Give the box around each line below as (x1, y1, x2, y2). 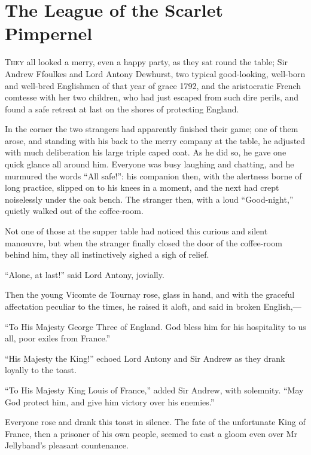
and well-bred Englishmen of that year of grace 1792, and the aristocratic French (5, 79, 301, 91)
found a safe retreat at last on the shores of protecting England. (5, 102, 239, 115)
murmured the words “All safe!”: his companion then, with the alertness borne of (5, 169, 302, 182)
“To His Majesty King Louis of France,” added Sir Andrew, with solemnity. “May (5, 383, 304, 396)
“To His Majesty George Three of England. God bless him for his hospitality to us (5, 320, 306, 332)
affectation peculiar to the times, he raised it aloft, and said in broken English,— (5, 300, 301, 312)
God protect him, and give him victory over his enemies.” (5, 395, 215, 408)
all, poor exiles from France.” (5, 332, 111, 344)
